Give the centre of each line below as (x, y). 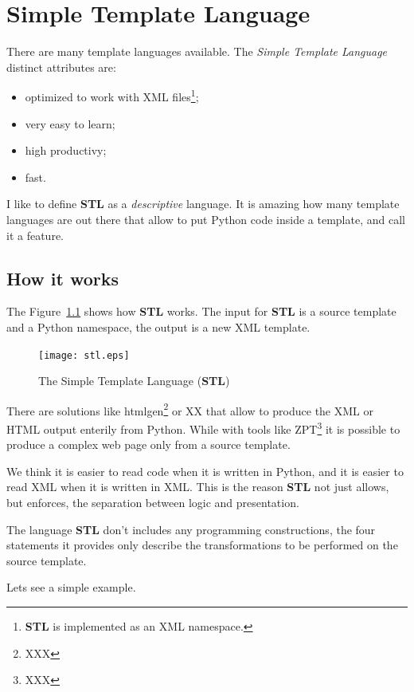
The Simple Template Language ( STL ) (134, 381)
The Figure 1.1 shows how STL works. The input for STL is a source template (201, 311)
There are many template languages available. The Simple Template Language (197, 51)
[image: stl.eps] (84, 355)
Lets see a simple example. (71, 587)
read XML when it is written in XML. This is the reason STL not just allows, (198, 487)
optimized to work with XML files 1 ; (112, 95)
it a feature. (35, 235)
